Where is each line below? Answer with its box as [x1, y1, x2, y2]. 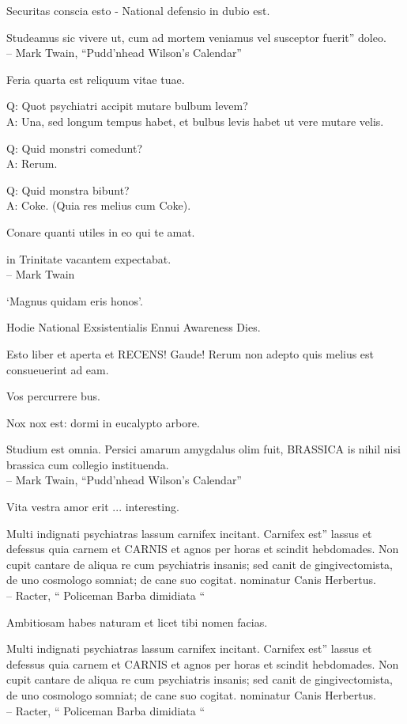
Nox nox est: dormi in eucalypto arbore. [6, 414, 200, 430]
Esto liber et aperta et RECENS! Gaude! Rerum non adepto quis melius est [6, 345, 375, 362]
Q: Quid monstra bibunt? [6, 181, 130, 198]
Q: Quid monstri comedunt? [6, 139, 143, 156]
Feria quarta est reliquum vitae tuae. [6, 70, 185, 87]
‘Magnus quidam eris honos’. [6, 292, 143, 309]
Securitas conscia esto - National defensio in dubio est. [6, 2, 270, 18]
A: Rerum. [6, 155, 58, 172]
